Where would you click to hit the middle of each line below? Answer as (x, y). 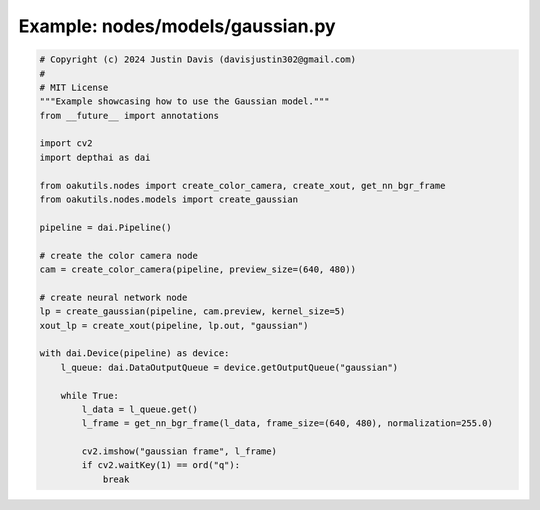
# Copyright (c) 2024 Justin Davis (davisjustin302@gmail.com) (198, 59)
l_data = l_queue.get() (140, 409)
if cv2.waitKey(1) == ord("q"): (160, 465)
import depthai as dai (95, 157)
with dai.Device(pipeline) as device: (134, 353)
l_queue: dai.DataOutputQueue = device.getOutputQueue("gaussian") (229, 367)
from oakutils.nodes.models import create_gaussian (169, 199)
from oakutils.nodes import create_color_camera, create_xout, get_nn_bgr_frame (242, 185)
